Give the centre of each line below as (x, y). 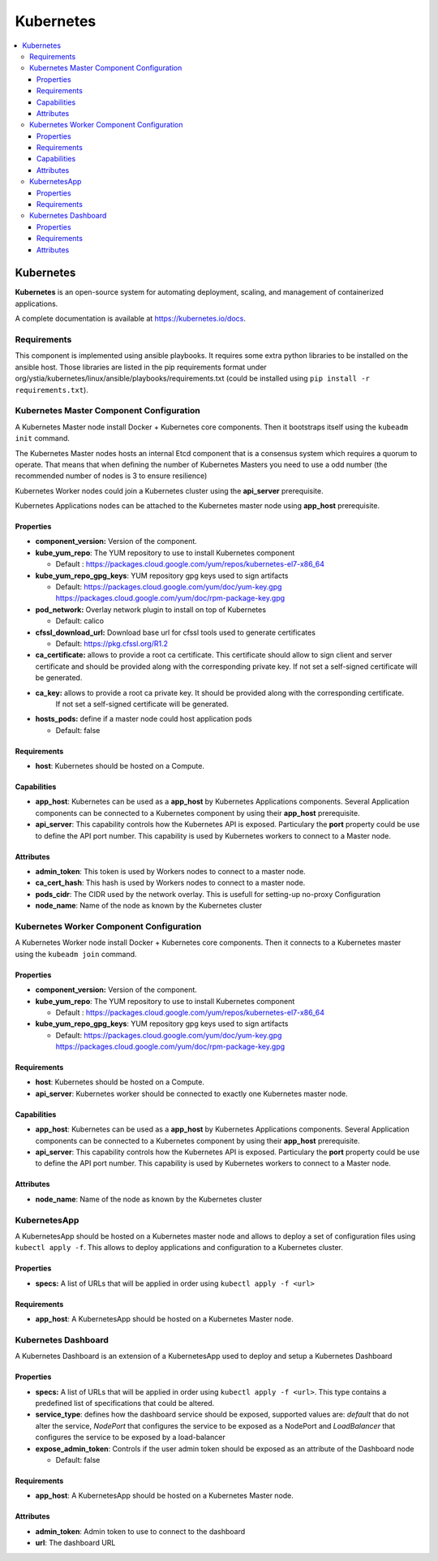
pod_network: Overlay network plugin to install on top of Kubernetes (151, 610)
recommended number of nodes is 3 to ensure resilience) (111, 476)
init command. (43, 438)
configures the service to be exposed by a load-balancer (131, 1438)
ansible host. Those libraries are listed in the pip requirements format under (141, 367)
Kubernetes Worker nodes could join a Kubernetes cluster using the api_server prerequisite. (169, 490)
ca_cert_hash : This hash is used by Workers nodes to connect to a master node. (170, 883)
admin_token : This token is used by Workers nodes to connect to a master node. (170, 872)
